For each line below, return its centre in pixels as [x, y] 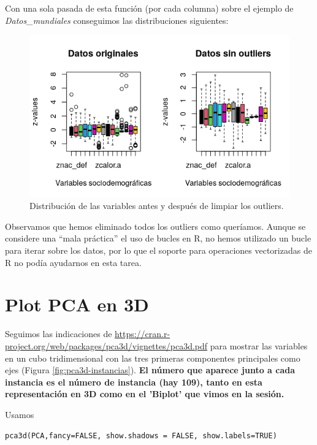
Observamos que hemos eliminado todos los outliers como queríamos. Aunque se [155, 226]
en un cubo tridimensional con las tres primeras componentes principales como [153, 358]
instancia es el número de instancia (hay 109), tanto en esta [134, 382]
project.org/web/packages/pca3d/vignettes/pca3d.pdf [106, 345]
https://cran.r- [143, 334]
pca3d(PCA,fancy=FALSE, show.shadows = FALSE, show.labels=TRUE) [141, 435]
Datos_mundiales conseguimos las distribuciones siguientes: [117, 20]
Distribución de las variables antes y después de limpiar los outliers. [157, 206]
